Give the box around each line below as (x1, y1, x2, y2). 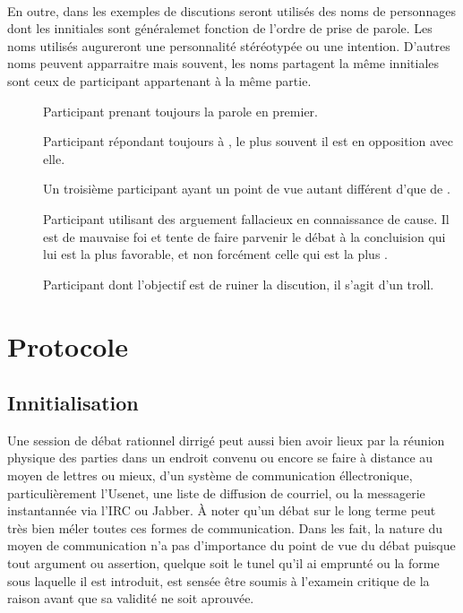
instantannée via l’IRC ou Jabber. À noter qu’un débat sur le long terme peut (7, 501, 436, 520)
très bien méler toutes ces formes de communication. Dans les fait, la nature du (7, 518, 443, 537)
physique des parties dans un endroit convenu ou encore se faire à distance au (7, 448, 433, 467)
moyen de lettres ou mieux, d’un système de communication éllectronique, (7, 466, 413, 485)
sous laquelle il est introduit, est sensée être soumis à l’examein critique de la (7, 571, 430, 590)
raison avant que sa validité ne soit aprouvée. (7, 589, 254, 608)
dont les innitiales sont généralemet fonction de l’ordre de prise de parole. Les (7, 19, 433, 38)
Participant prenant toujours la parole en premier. (43, 101, 318, 120)
